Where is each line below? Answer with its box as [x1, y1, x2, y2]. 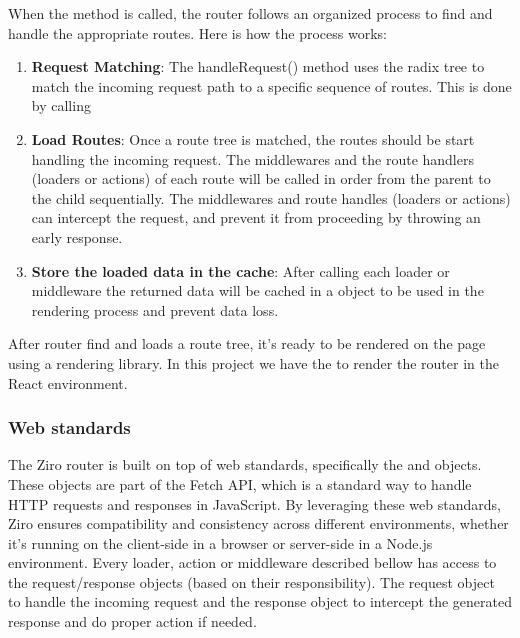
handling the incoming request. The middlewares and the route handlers [31, 148, 474, 169]
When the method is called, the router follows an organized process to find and [8, 3, 493, 23]
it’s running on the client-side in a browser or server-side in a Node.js [8, 532, 433, 553]
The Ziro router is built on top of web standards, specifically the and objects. [8, 454, 482, 475]
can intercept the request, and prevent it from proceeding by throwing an [31, 207, 481, 228]
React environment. [8, 372, 128, 393]
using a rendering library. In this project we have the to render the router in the [8, 352, 499, 373]
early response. [31, 226, 123, 247]
